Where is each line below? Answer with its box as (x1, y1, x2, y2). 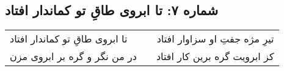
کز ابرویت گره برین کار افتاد (156, 49, 274, 64)
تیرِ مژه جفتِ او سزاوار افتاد (156, 32, 274, 46)
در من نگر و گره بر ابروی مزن (10, 49, 137, 64)
